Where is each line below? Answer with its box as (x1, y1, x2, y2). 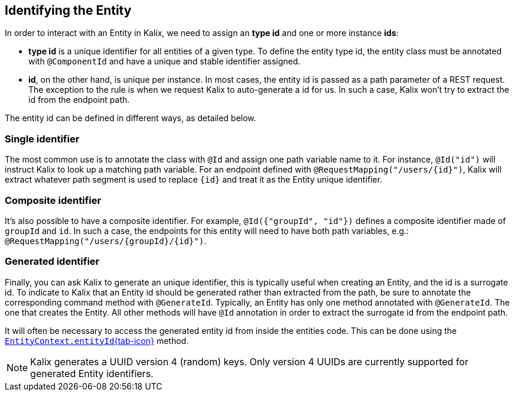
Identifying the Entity (5, 3, 132, 18)
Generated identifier (5, 255, 100, 268)
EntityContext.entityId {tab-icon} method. (5, 335, 189, 346)
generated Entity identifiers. (30, 367, 154, 379)
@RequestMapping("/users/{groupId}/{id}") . (5, 235, 207, 246)
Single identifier (5, 132, 80, 145)
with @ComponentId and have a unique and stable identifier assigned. (28, 56, 301, 67)
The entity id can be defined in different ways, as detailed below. (5, 113, 256, 124)
